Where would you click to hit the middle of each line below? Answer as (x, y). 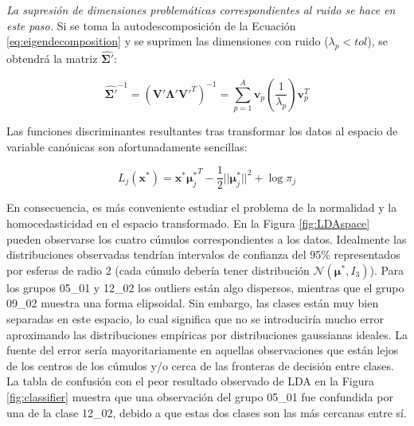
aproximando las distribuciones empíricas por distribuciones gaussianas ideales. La (207, 334)
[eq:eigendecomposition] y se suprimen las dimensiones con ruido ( (168, 41)
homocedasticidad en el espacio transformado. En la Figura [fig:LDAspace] (188, 223)
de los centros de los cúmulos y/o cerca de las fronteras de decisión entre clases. (200, 365)
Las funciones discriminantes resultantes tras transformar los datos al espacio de (202, 131)
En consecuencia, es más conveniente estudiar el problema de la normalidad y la (202, 207)
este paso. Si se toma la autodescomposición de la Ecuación (151, 25)
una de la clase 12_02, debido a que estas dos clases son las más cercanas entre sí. (207, 412)
